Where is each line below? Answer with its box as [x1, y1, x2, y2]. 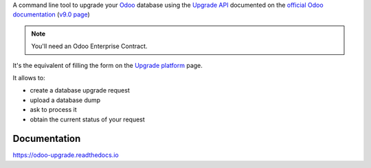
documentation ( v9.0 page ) [12, 10, 91, 19]
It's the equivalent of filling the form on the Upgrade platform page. [12, 61, 203, 69]
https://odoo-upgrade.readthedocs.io [12, 151, 120, 159]
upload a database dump [30, 96, 101, 104]
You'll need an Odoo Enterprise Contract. [31, 42, 148, 51]
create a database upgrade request [30, 86, 130, 95]
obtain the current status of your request [30, 115, 146, 123]
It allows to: [12, 73, 45, 82]
